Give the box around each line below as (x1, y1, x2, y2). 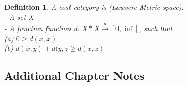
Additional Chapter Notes (4, 68, 145, 83)
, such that (139, 22, 173, 33)
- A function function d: (4, 22, 80, 33)
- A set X (4, 11, 34, 22)
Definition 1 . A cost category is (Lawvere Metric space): (4, 2, 184, 12)
